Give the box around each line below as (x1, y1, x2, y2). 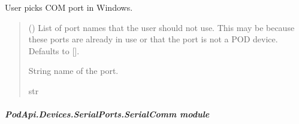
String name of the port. (28, 64, 119, 77)
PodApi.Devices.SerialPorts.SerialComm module (5, 108, 210, 120)
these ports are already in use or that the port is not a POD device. (28, 33, 278, 45)
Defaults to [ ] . (28, 44, 80, 57)
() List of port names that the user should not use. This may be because (28, 21, 295, 33)
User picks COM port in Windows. (5, 1, 133, 13)
